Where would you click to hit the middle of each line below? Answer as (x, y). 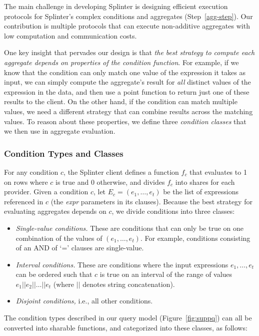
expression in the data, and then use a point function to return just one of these (127, 91)
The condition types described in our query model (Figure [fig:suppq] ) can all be (128, 318)
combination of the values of (59, 238)
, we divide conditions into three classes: (173, 211)
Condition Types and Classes (64, 153)
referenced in (24, 201)
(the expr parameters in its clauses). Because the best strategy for (151, 201)
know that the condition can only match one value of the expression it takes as (125, 72)
